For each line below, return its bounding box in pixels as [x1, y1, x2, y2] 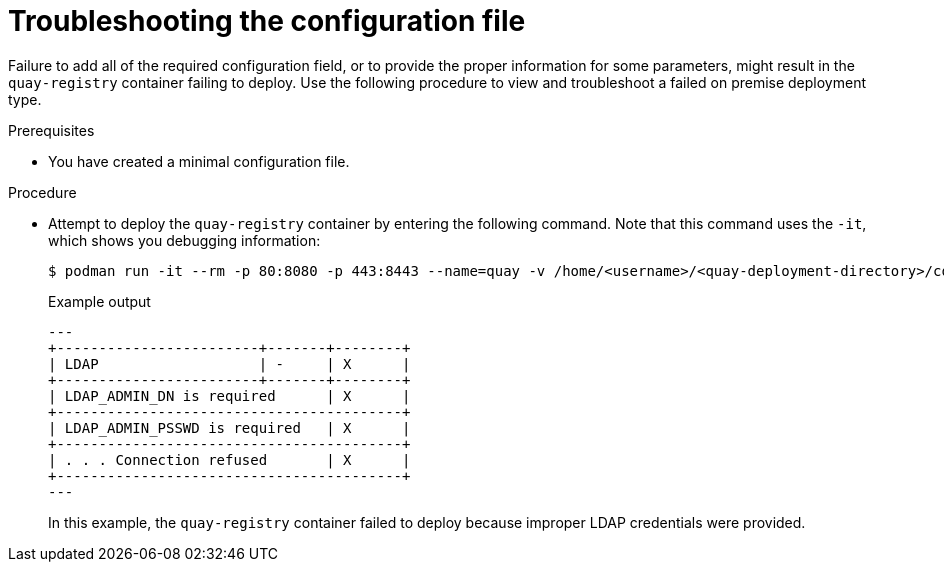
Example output [48, 292, 151, 310]
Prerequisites [8, 121, 95, 139]
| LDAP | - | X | [48, 355, 411, 372]
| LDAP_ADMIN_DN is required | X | [48, 387, 411, 404]
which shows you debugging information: [48, 231, 321, 249]
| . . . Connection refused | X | [48, 451, 411, 468]
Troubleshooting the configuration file [8, 4, 526, 38]
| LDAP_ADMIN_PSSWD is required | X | [48, 419, 411, 436]
